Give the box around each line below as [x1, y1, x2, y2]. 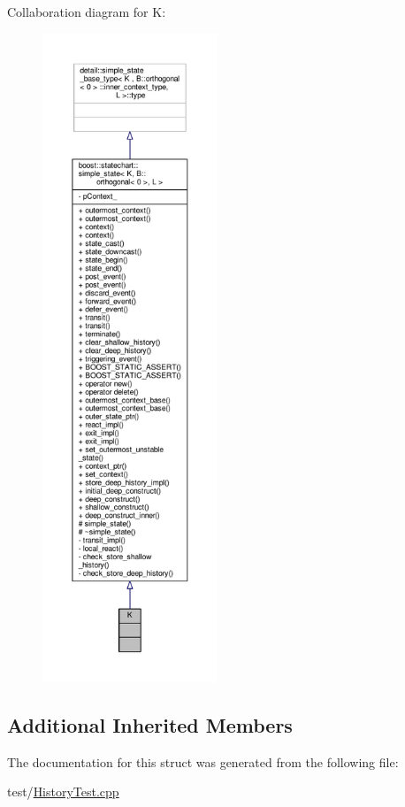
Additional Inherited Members [7, 711, 293, 738]
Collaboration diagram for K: [7, 3, 166, 20]
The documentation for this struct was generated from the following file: [7, 752, 399, 771]
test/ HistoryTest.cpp [7, 782, 119, 801]
